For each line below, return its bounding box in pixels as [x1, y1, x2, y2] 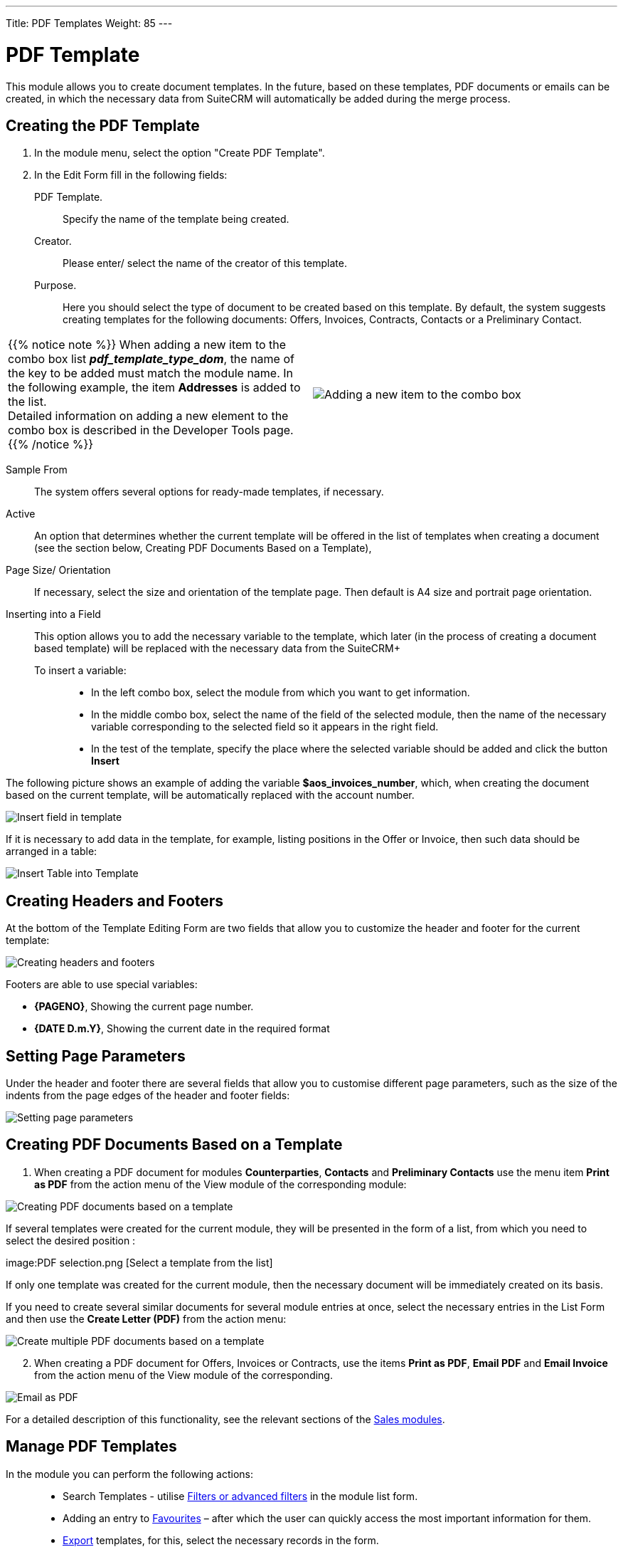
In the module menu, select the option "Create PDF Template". [34, 147, 325, 159]
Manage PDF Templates [6, 1437, 177, 1456]
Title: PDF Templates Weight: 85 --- [6, 17, 173, 29]
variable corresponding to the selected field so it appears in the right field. [91, 720, 439, 733]
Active [6, 508, 36, 520]
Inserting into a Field [6, 608, 101, 621]
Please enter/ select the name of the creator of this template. [63, 257, 348, 270]
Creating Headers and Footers [6, 891, 224, 910]
